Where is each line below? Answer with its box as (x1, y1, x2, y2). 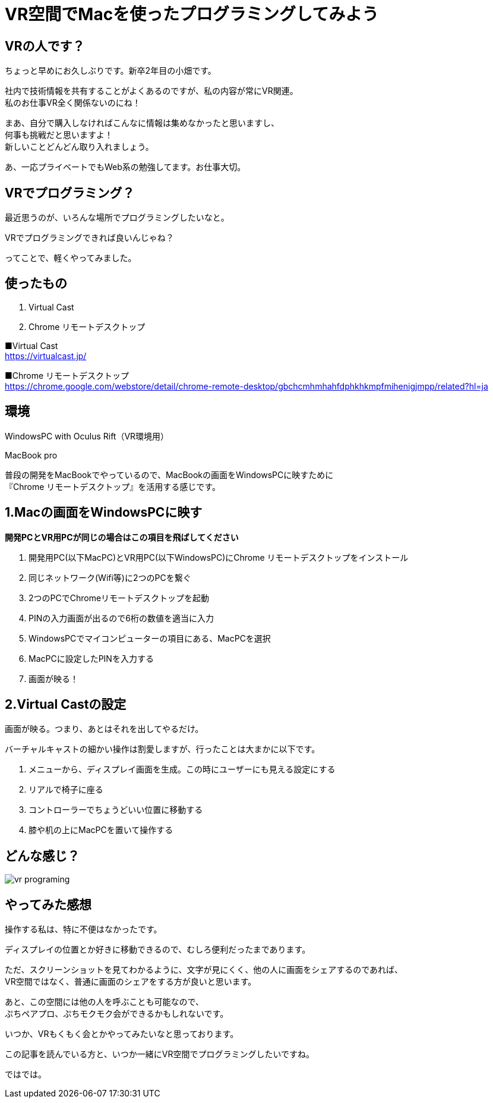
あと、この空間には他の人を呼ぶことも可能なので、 (5, 997, 204, 1007)
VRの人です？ (5, 38, 85, 54)
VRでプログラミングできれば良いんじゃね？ (5, 232, 174, 243)
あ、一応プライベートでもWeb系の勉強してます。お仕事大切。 (5, 162, 246, 172)
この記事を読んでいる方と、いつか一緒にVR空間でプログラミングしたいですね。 (5, 1049, 314, 1060)
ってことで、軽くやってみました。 (5, 253, 137, 263)
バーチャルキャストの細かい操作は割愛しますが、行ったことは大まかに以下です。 (5, 744, 320, 755)
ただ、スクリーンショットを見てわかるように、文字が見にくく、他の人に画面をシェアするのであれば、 (5, 964, 403, 975)
